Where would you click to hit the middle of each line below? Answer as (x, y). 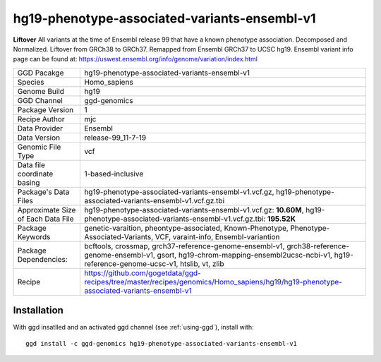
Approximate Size (47, 210)
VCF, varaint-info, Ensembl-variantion (217, 236)
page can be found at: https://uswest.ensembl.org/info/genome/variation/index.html (135, 59)
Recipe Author (41, 119)
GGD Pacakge (41, 73)
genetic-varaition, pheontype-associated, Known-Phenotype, (186, 228)
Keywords (34, 236)
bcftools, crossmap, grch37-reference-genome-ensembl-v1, (185, 246)
